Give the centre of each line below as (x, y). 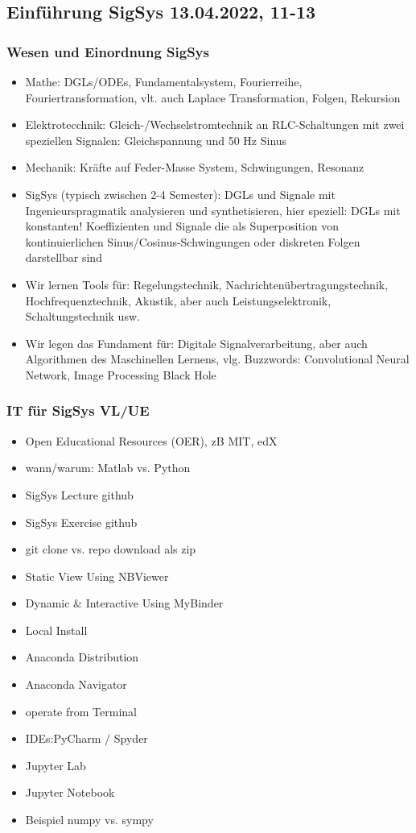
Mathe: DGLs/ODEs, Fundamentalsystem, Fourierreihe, (164, 81)
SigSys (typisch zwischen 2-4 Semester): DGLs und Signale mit (180, 194)
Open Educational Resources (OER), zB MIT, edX (151, 440)
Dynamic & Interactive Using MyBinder (124, 603)
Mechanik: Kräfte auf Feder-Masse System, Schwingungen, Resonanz (195, 167)
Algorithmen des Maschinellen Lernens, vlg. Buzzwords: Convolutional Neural (217, 359)
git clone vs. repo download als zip (111, 549)
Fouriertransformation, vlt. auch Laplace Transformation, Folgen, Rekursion (213, 97)
